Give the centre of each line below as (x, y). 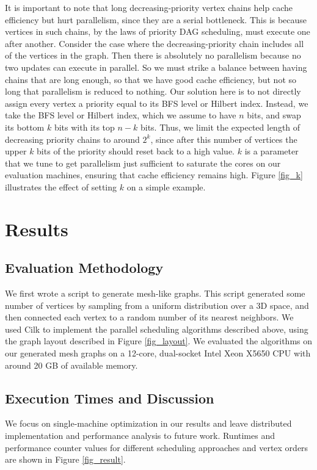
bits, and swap (274, 115)
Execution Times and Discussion (110, 398)
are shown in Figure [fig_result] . (65, 459)
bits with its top (84, 127)
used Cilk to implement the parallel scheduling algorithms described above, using (157, 329)
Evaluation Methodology (84, 268)
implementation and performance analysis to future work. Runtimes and (140, 436)
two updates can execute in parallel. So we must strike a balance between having (156, 67)
